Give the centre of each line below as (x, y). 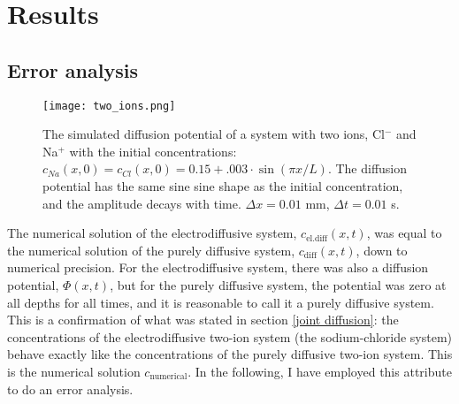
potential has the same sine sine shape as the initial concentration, (223, 186)
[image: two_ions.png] (109, 106)
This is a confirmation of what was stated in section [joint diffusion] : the (203, 320)
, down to (382, 250)
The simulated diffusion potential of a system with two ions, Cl (214, 134)
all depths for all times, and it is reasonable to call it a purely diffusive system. (221, 302)
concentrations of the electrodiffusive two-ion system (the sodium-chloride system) (230, 336)
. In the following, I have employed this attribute (320, 371)
